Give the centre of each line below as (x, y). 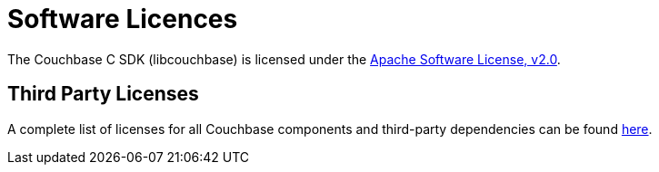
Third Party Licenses (103, 94)
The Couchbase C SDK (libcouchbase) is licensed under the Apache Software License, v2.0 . (284, 59)
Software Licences (123, 19)
